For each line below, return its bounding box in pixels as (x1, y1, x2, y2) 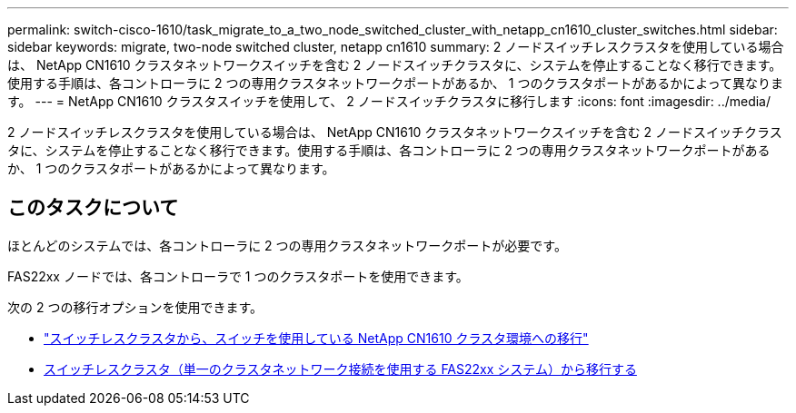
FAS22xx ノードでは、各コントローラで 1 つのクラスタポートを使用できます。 (7, 268, 469, 284)
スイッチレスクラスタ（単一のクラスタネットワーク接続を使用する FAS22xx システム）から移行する (44, 360, 637, 377)
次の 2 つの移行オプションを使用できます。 (7, 299, 264, 315)
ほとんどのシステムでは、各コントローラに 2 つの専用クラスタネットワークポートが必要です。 (7, 237, 567, 253)
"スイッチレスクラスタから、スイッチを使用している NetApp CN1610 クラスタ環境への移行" (44, 329, 589, 346)
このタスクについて (7, 196, 179, 220)
